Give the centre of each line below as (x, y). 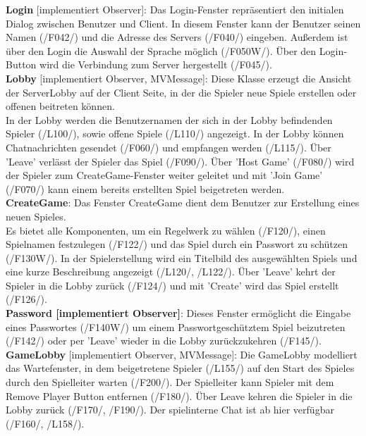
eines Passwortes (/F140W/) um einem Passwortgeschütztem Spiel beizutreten (176, 326)
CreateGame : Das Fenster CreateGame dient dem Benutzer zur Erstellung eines (183, 203)
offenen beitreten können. (60, 106)
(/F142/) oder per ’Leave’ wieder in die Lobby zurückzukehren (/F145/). (164, 341)
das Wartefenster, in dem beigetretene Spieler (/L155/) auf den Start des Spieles (180, 368)
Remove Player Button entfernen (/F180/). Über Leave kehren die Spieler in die (179, 395)
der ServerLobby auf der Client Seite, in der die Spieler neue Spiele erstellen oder (181, 92)
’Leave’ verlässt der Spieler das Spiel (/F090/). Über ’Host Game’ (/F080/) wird (180, 161)
